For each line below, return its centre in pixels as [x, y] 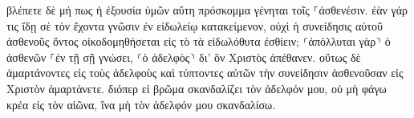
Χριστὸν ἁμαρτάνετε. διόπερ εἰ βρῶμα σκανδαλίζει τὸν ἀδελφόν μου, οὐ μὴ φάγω [197, 88]
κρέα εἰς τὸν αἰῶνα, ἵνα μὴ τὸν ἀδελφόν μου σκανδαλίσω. [141, 104]
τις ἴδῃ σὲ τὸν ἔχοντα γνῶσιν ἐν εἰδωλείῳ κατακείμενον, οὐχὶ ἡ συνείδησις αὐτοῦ [195, 25]
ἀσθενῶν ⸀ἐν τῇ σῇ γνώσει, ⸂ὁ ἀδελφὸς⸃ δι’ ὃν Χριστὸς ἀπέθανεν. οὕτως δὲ [184, 57]
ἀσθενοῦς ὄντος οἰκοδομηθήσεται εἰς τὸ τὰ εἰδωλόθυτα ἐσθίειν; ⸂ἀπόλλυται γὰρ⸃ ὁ [199, 41]
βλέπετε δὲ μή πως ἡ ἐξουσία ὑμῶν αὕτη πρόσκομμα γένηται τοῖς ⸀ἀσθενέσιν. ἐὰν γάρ [207, 10]
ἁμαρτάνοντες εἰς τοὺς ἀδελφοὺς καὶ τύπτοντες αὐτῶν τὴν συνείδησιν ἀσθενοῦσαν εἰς [205, 73]
